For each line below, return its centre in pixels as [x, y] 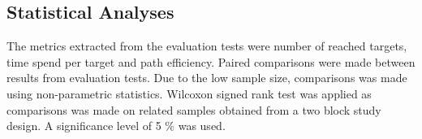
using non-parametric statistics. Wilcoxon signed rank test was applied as [189, 93]
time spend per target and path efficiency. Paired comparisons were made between [211, 61]
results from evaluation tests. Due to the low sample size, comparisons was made [207, 78]
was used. [202, 126]
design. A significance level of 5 [84, 126]
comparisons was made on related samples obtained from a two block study [194, 109]
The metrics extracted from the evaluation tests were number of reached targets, [207, 46]
